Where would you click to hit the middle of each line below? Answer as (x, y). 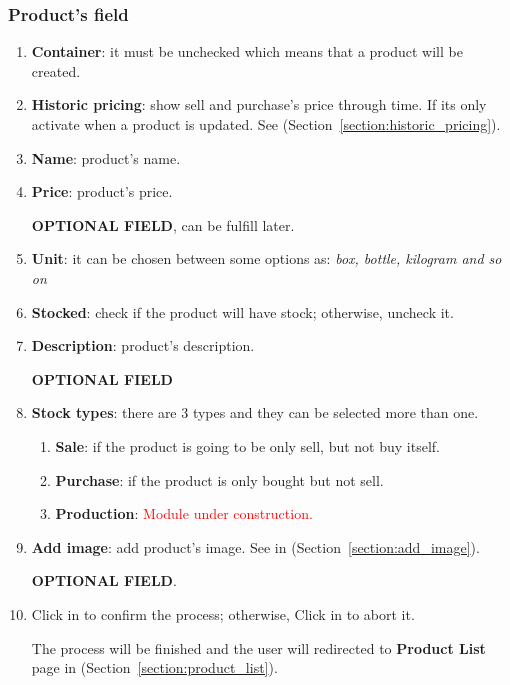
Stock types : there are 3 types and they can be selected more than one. (255, 412)
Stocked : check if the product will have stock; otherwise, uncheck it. (242, 311)
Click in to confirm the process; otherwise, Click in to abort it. (223, 613)
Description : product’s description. (143, 345)
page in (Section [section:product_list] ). (154, 667)
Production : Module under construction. (184, 513)
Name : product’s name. (106, 157)
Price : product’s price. (102, 191)
